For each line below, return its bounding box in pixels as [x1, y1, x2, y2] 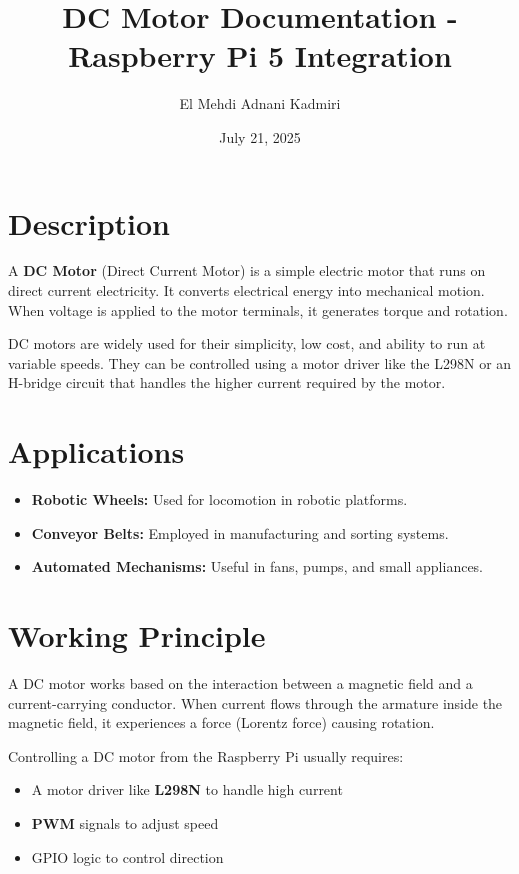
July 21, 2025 [219, 126, 301, 147]
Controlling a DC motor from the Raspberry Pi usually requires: [8, 745, 404, 766]
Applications [8, 431, 185, 472]
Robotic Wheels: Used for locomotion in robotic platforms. [31, 489, 408, 510]
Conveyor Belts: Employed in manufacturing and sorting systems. [31, 522, 449, 543]
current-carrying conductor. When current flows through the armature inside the [8, 692, 503, 713]
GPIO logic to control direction [31, 846, 224, 867]
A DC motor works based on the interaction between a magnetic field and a [8, 673, 473, 694]
